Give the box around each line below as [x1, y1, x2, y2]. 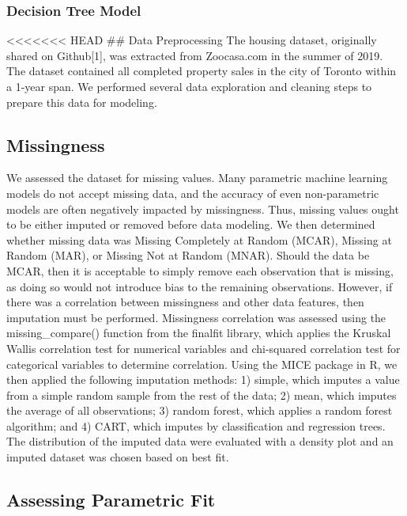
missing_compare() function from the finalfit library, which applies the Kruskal [6, 324, 391, 341]
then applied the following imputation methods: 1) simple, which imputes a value [6, 371, 400, 388]
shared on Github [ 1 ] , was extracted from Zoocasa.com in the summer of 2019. [6, 47, 383, 63]
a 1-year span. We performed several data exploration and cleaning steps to [6, 78, 372, 94]
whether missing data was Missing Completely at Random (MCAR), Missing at [6, 231, 392, 248]
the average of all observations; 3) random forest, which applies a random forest [6, 402, 393, 419]
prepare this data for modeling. [6, 93, 157, 110]
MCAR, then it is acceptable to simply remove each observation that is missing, [6, 262, 394, 279]
